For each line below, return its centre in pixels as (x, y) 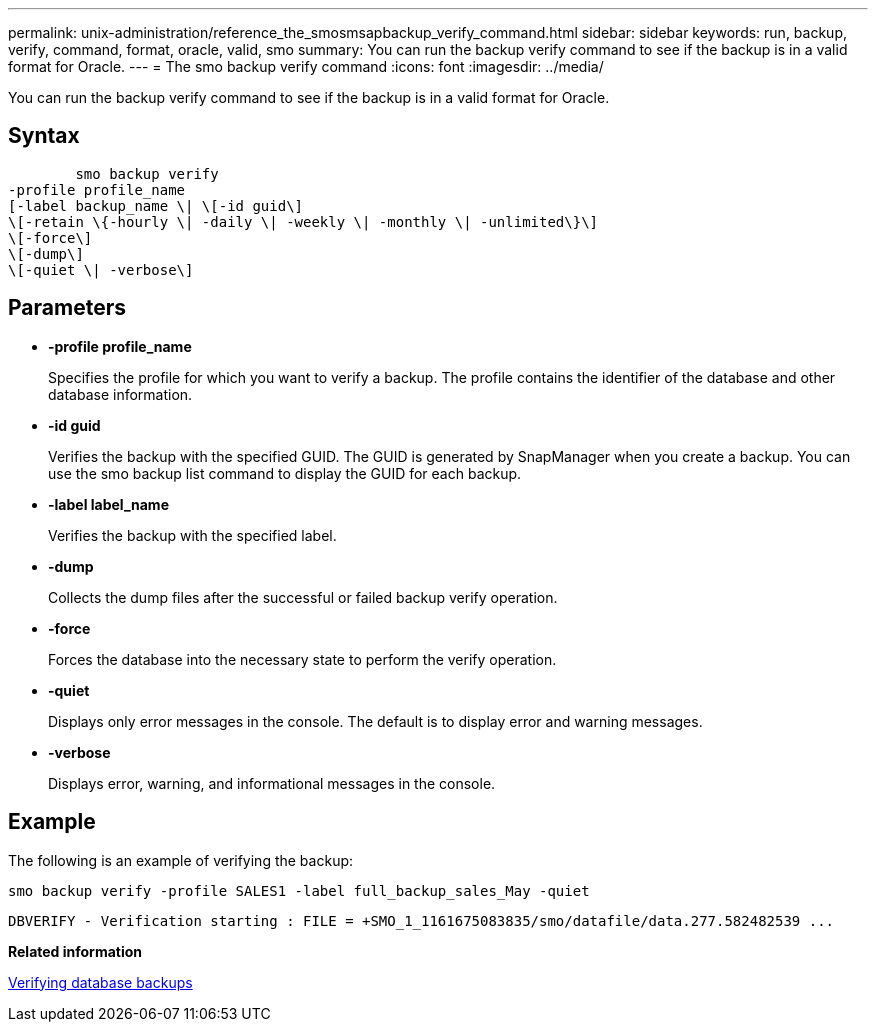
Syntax (44, 136)
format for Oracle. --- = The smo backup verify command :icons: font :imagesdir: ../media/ (306, 66)
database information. (120, 394)
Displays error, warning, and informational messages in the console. (272, 783)
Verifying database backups (100, 982)
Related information (75, 951)
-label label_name (108, 504)
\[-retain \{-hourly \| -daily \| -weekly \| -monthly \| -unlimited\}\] (303, 221)
